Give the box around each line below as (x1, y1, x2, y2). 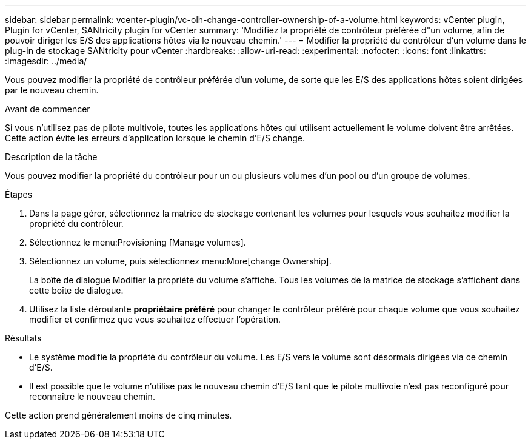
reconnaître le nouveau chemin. (29, 391, 155, 402)
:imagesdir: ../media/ (5, 56, 87, 66)
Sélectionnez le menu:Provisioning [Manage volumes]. (29, 237, 246, 247)
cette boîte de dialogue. (29, 285, 124, 295)
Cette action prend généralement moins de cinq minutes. (5, 410, 232, 420)
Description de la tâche (5, 152, 98, 162)
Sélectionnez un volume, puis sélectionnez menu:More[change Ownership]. (29, 256, 332, 266)
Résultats (5, 333, 42, 343)
